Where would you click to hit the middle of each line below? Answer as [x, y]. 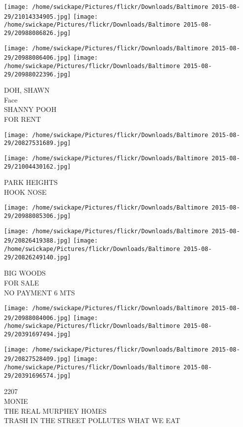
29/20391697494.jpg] [38, 335]
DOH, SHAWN [27, 90]
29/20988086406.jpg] [38, 58]
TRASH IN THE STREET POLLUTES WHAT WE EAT [92, 420]
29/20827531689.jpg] [38, 143]
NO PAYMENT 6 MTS [40, 292]
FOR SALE [22, 282]
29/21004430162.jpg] [38, 166]
